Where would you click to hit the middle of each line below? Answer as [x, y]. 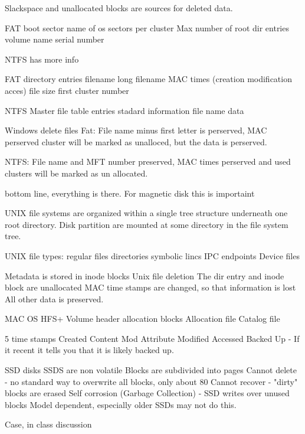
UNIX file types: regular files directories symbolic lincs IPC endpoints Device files [152, 255]
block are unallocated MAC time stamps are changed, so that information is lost [150, 287]
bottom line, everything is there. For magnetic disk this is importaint [130, 193]
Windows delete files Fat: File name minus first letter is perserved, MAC [136, 130]
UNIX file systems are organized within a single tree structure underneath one [146, 213]
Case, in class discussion [48, 424]
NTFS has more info [42, 59]
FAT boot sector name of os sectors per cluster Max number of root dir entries [147, 27]
